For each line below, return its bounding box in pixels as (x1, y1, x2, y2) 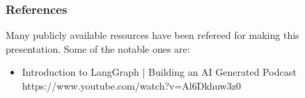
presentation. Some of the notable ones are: (6, 41, 190, 56)
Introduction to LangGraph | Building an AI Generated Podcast (22, 65, 297, 79)
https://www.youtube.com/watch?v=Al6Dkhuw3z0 (22, 79, 241, 92)
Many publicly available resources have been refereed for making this (6, 28, 299, 42)
